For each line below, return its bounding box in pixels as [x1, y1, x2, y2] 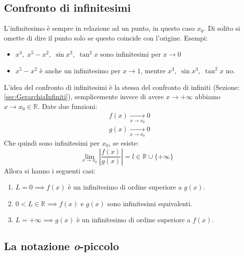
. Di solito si [203, 23, 241, 33]
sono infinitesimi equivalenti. [107, 198, 192, 208]
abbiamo [195, 91, 221, 102]
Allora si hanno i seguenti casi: [4, 165, 96, 175]
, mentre [141, 65, 166, 75]
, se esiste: [108, 138, 139, 148]
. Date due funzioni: [38, 101, 98, 111]
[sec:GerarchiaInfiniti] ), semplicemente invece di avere [4, 91, 164, 102]
